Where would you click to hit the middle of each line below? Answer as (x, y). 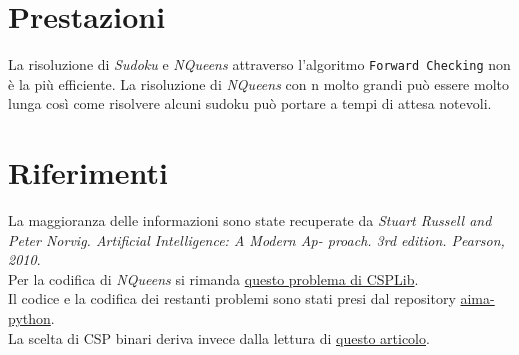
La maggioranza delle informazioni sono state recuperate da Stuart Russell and (250, 220)
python (29, 318)
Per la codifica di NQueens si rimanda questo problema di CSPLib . (213, 278)
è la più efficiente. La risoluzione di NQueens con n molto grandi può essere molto (258, 83)
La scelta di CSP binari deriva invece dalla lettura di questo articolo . (219, 337)
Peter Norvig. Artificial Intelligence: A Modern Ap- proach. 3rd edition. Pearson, (256, 239)
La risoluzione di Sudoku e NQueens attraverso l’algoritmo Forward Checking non (259, 64)
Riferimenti (88, 172)
